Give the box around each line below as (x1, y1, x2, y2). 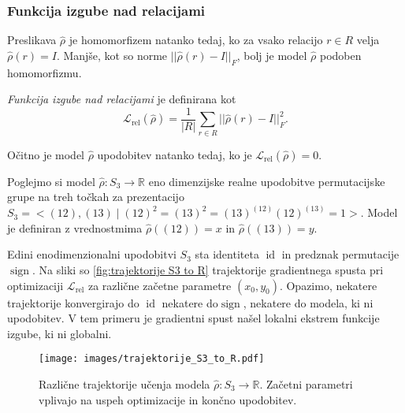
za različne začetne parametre (87, 277, 232, 293)
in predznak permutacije (281, 246, 399, 262)
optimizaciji (7, 277, 64, 293)
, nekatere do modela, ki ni (243, 294, 373, 311)
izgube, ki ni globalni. (7, 325, 112, 341)
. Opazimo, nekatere (279, 277, 377, 293)
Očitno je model (7, 146, 84, 162)
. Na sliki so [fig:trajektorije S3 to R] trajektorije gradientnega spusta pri (32, 262, 384, 277)
